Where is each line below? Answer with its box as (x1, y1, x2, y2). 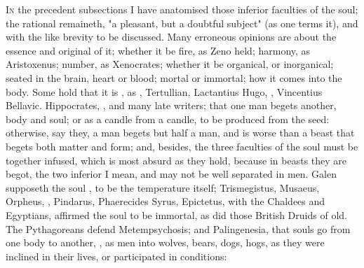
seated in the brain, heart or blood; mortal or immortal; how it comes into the (6, 70, 342, 85)
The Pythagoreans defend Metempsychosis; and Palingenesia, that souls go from (6, 221, 351, 236)
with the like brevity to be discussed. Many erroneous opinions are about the (6, 29, 337, 44)
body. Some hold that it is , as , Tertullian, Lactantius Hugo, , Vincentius (6, 84, 323, 99)
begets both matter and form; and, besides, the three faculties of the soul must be (6, 139, 358, 153)
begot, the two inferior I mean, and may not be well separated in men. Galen (6, 167, 337, 181)
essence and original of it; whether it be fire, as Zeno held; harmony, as (6, 43, 311, 57)
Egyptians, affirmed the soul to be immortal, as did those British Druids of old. (6, 207, 347, 222)
